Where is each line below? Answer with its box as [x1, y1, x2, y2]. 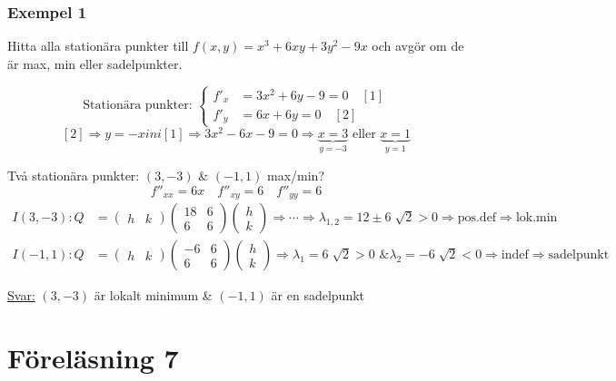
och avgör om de [372, 36, 464, 55]
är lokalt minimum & [94, 286, 213, 305]
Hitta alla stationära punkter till [7, 36, 189, 55]
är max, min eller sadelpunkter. [7, 54, 183, 73]
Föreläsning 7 [7, 338, 179, 376]
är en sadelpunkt [271, 286, 365, 305]
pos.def [457, 211, 497, 225]
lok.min [515, 211, 558, 225]
